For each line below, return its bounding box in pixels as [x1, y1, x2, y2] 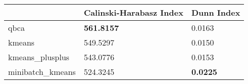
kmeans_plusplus [8, 51, 70, 63]
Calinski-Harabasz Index [83, 7, 183, 18]
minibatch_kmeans [8, 66, 76, 77]
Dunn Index [191, 7, 240, 18]
